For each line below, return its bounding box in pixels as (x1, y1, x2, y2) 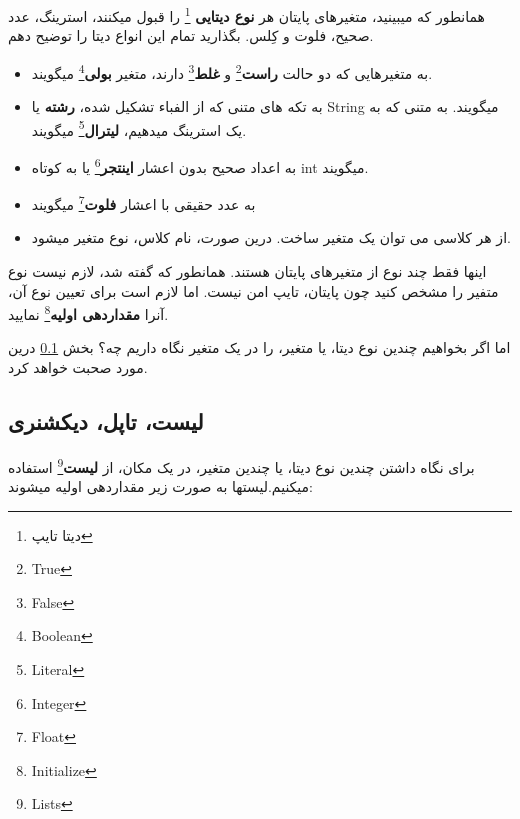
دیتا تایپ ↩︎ (31, 524, 93, 545)
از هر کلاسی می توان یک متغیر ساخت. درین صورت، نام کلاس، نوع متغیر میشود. (31, 227, 511, 248)
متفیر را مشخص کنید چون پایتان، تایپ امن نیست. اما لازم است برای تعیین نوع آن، (8, 280, 499, 301)
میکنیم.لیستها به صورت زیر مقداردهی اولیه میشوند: (8, 476, 313, 497)
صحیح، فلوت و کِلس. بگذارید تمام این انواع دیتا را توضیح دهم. (8, 25, 374, 46)
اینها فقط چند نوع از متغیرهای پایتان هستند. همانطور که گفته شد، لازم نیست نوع (8, 261, 487, 282)
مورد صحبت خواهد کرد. (8, 357, 148, 378)
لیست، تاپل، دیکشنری (8, 406, 204, 437)
